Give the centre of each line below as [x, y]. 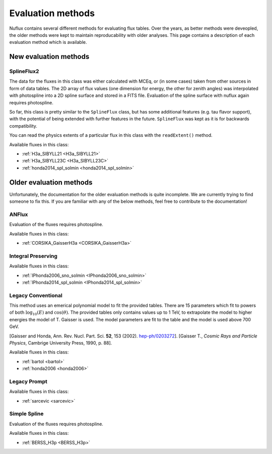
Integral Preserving [33, 256]
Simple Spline [26, 414]
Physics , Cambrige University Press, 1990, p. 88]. [61, 343]
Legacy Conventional [36, 295]
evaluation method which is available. [48, 42]
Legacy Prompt [28, 381]
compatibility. [23, 126]
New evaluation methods [49, 57]
